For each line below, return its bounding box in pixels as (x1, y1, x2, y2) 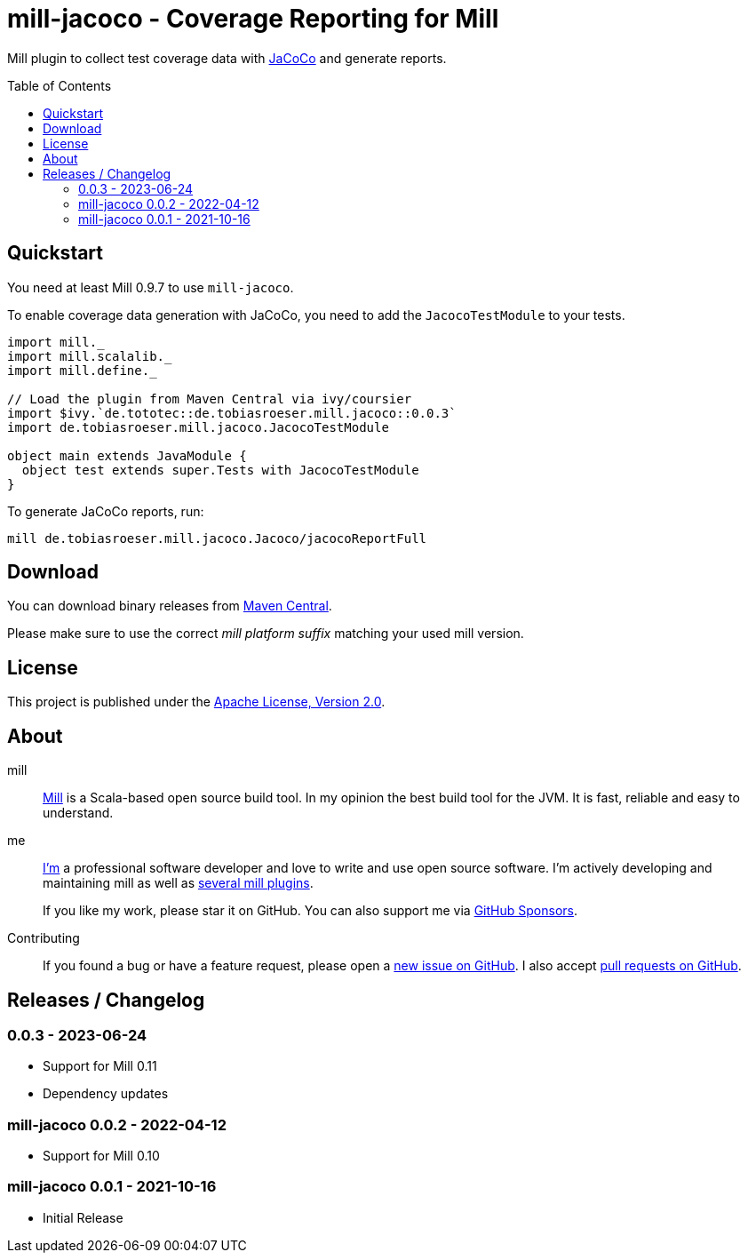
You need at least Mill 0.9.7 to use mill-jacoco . (7, 279, 294, 295)
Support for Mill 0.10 (43, 1148, 160, 1164)
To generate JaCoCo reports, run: (7, 503, 204, 519)
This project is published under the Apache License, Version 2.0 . (7, 694, 386, 710)
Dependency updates (43, 1086, 169, 1102)
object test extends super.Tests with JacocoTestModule (21, 462, 419, 477)
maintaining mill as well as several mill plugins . (43, 875, 314, 891)
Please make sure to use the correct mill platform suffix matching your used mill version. (7, 626, 524, 642)
